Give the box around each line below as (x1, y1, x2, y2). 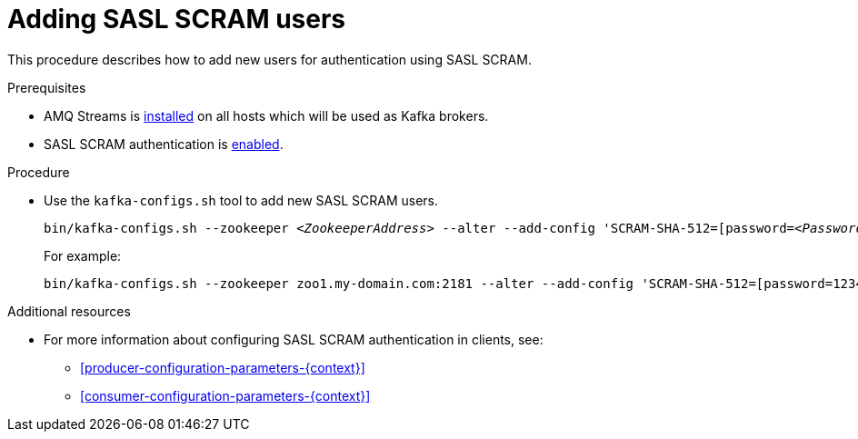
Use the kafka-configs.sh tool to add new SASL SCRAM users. (44, 192, 438, 208)
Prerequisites (7, 79, 86, 95)
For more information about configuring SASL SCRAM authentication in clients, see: (44, 331, 544, 347)
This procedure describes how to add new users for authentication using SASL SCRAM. (7, 51, 532, 67)
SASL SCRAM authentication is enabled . (44, 135, 284, 152)
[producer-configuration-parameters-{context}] (80, 359, 365, 375)
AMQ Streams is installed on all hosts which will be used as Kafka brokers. (44, 107, 489, 124)
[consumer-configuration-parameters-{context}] (80, 387, 371, 404)
